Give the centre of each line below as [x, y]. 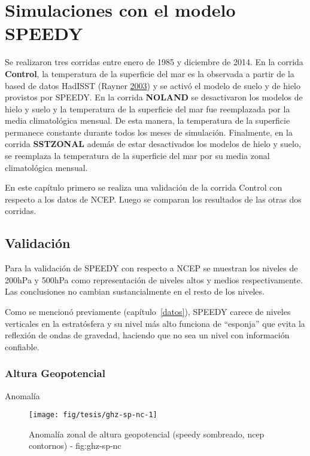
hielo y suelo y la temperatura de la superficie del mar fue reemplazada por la [148, 108]
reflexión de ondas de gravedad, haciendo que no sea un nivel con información [147, 335]
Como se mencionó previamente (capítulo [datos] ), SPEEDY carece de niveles [148, 312]
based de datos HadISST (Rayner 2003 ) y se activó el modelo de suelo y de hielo [153, 85]
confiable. [22, 346]
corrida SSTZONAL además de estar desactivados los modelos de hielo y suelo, [153, 144]
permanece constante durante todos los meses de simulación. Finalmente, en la [149, 132]
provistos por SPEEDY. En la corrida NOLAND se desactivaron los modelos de [154, 97]
